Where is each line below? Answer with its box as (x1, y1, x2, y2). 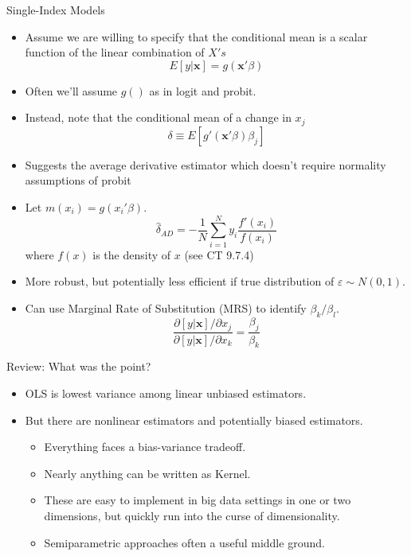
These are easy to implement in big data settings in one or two (44, 492, 351, 508)
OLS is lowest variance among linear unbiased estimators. (25, 384, 307, 401)
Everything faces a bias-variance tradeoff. (44, 438, 246, 455)
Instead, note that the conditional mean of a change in (25, 109, 292, 126)
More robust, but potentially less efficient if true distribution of (25, 273, 335, 290)
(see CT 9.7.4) (184, 246, 254, 262)
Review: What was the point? (6, 358, 151, 375)
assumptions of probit (25, 172, 131, 189)
